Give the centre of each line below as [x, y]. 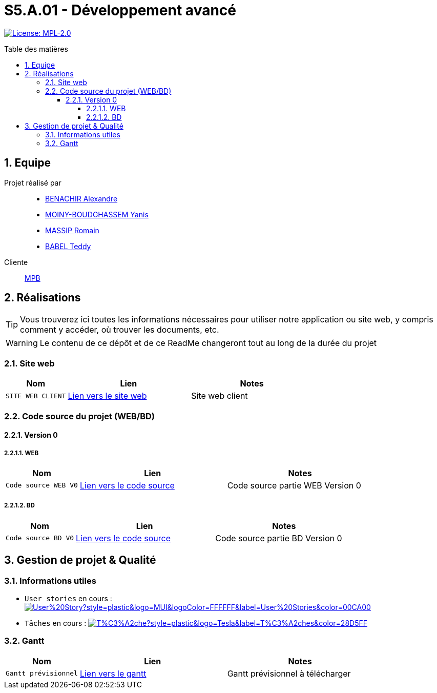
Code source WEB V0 [42, 485]
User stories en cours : [68, 598]
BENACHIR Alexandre [81, 198]
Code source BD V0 [40, 538]
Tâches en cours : [56, 623]
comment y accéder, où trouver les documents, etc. [120, 330]
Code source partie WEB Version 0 [294, 485]
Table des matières [36, 49]
